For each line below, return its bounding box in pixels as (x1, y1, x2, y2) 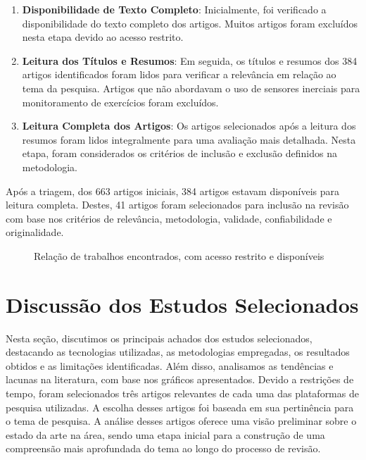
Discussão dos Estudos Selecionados (6, 290, 359, 318)
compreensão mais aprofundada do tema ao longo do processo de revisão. (6, 441, 321, 456)
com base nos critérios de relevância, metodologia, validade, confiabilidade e (6, 211, 332, 225)
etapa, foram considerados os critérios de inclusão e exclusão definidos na (22, 146, 337, 161)
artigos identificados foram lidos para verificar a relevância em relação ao (22, 67, 336, 82)
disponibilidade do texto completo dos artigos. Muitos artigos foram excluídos (22, 15, 358, 30)
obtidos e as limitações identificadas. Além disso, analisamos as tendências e (6, 358, 334, 373)
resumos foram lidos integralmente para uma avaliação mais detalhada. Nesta (22, 132, 356, 147)
